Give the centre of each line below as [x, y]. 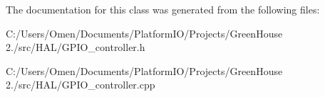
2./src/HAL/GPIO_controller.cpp [81, 85]
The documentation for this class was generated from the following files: [163, 9]
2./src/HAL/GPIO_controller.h [76, 47]
